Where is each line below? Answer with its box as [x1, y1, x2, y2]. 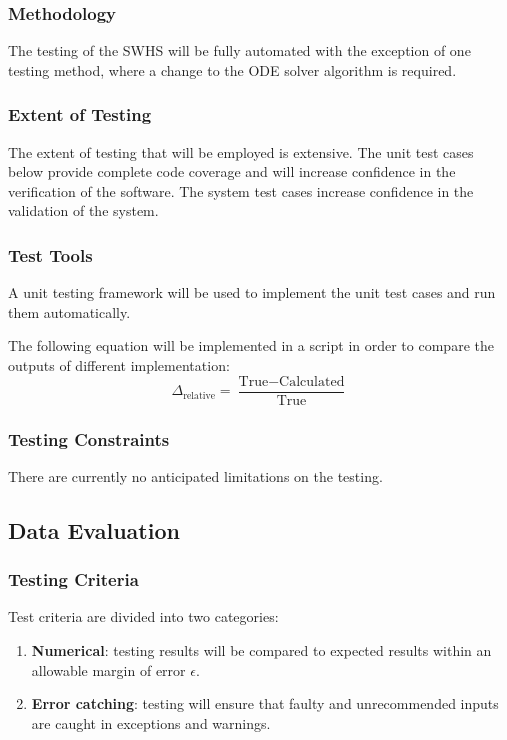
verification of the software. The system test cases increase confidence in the [8, 180, 474, 201]
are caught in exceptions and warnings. [31, 712, 271, 733]
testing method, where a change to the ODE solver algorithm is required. [8, 59, 457, 80]
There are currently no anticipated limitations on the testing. [8, 465, 383, 486]
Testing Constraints [8, 426, 170, 451]
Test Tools [8, 242, 93, 267]
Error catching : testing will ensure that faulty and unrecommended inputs [31, 693, 499, 714]
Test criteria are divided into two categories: [8, 606, 279, 627]
